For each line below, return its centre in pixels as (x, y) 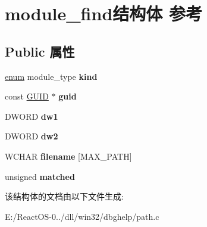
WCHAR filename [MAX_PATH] (68, 156)
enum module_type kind (51, 76)
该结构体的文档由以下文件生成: (64, 196)
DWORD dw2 (32, 136)
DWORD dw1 (32, 116)
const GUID (27, 96)
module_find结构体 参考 (104, 13)
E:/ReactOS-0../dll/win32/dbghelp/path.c (82, 216)
